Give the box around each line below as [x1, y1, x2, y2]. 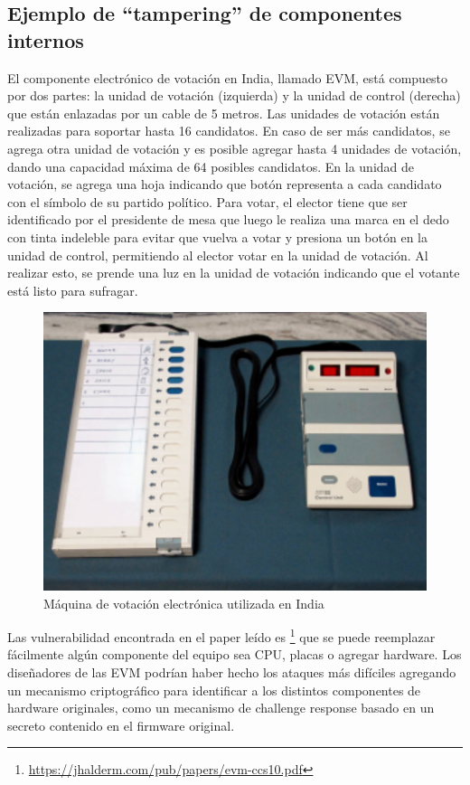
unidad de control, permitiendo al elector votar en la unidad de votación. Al [7, 245, 428, 264]
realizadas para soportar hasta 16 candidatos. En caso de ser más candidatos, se [7, 121, 450, 140]
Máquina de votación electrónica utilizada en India [43, 593, 324, 612]
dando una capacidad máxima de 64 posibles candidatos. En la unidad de [7, 156, 415, 175]
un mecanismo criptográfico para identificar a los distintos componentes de [7, 680, 421, 699]
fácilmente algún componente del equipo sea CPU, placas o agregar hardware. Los [7, 645, 462, 664]
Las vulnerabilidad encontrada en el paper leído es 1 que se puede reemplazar [7, 625, 436, 646]
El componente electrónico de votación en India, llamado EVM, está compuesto [7, 68, 448, 87]
